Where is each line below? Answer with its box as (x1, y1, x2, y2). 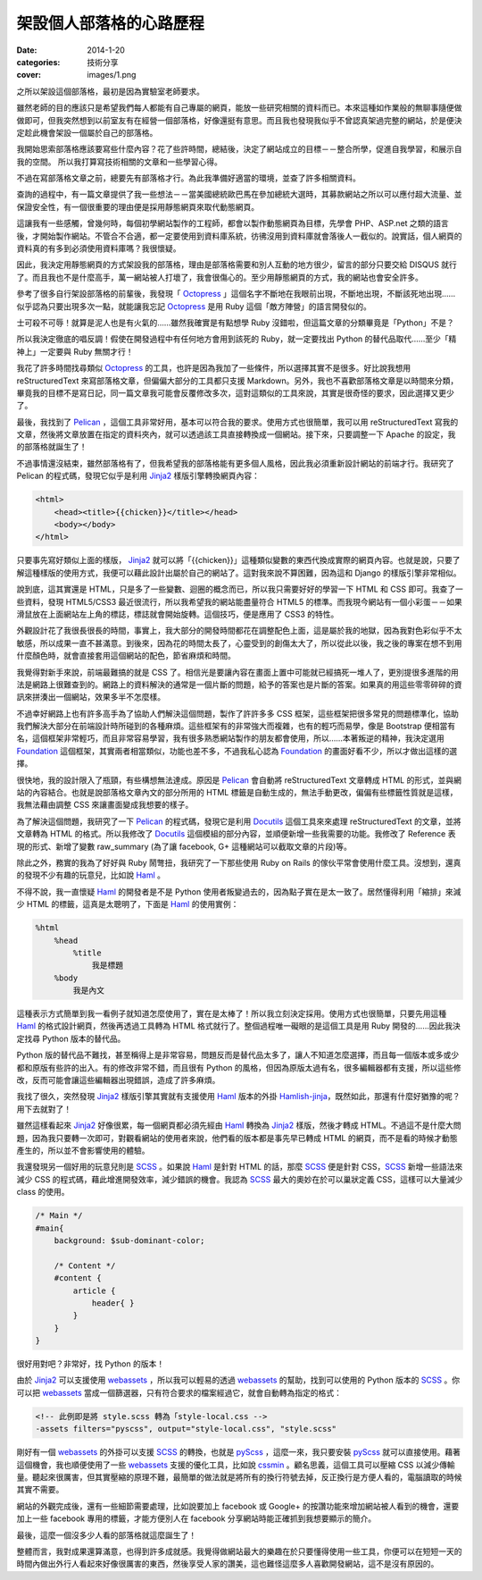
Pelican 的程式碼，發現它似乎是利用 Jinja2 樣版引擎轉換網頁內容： (16, 470, 261, 482)
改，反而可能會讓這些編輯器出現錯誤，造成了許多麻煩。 (16, 1075, 220, 1086)
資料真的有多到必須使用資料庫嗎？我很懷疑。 (16, 243, 181, 254)
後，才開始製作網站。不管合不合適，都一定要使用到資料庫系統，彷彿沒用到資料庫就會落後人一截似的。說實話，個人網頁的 (16, 231, 462, 241)
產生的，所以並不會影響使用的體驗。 (16, 1145, 150, 1156)
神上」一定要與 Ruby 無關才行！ (16, 346, 134, 357)
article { (72, 1285, 116, 1296)
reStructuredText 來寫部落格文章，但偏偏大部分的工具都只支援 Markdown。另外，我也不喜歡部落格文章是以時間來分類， (16, 375, 459, 386)
